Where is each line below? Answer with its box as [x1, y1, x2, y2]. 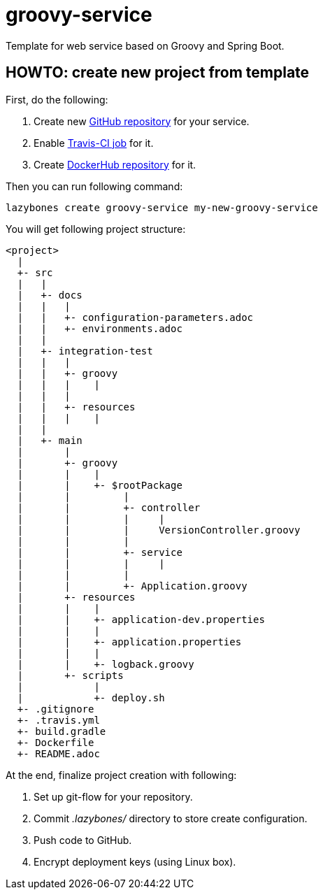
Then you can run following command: [6, 180, 183, 192]
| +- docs [17, 289, 82, 301]
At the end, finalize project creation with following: [6, 768, 237, 781]
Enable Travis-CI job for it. [34, 136, 154, 149]
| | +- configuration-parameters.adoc [17, 311, 254, 323]
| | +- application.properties [17, 636, 242, 647]
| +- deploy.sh [17, 692, 165, 703]
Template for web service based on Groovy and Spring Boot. [6, 39, 285, 52]
